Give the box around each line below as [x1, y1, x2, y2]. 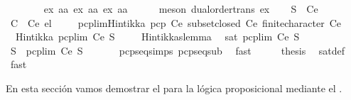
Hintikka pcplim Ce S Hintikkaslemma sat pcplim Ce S [15, 29, 300, 44]
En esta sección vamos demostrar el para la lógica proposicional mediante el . [6, 80, 342, 95]
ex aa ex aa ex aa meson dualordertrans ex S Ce [43, 1, 318, 16]
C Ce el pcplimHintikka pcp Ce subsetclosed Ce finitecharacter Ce [10, 15, 342, 30]
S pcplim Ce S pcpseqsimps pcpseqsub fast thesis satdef [10, 43, 345, 57]
